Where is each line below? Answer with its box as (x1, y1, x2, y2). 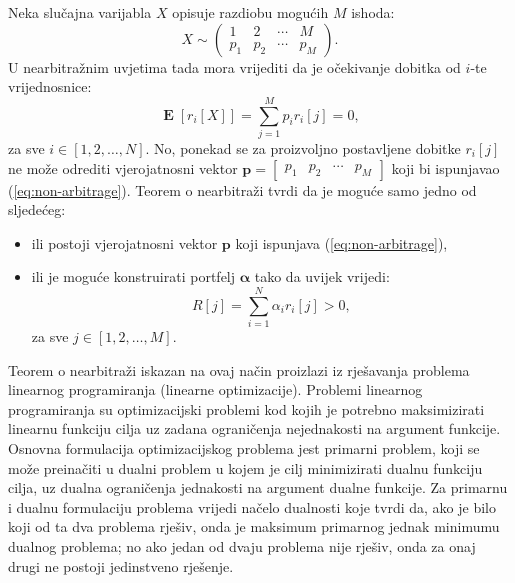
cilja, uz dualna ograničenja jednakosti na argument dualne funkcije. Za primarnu (8, 477, 508, 498)
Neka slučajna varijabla (8, 2, 152, 22)
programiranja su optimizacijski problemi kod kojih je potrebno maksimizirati (8, 398, 485, 419)
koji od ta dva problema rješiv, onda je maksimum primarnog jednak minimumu (8, 516, 500, 537)
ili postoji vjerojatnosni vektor (31, 232, 218, 253)
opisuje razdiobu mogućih (172, 2, 329, 22)
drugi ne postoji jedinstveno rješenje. (8, 555, 234, 576)
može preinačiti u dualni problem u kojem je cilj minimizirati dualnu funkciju (8, 457, 483, 478)
